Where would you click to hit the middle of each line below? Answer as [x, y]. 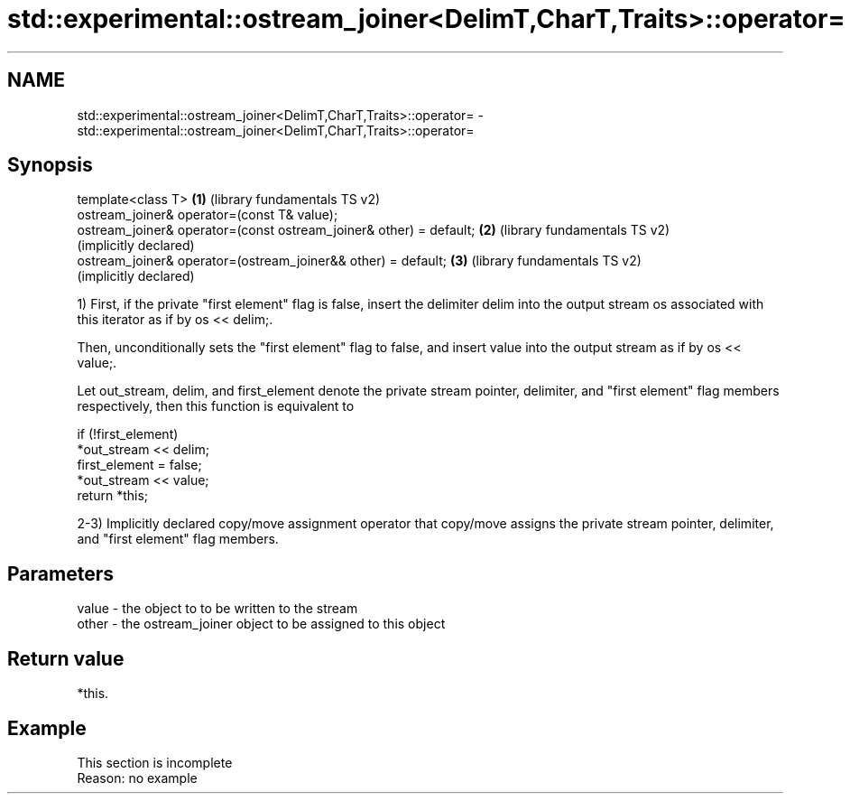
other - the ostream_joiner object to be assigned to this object [261, 624]
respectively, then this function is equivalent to [216, 406]
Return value [66, 658]
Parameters [60, 573]
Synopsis [50, 165]
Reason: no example [137, 778]
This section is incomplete [155, 762]
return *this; [113, 496]
